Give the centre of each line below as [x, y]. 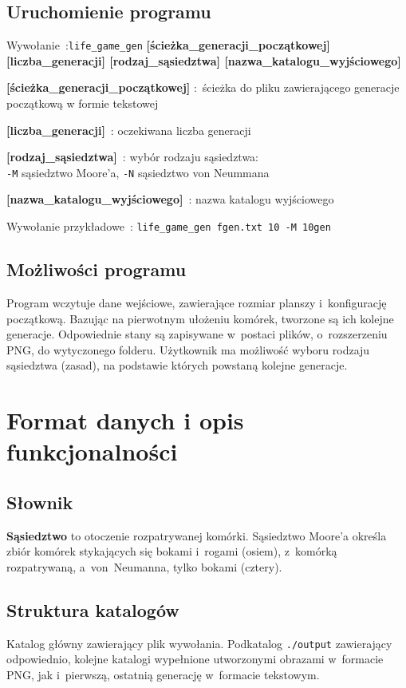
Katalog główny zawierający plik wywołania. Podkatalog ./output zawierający [199, 643]
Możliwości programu [97, 269]
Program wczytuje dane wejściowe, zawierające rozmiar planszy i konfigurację [197, 302]
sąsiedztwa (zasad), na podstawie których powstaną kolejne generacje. [177, 365]
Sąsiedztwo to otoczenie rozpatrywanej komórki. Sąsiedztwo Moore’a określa [197, 535]
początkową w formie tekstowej [83, 103]
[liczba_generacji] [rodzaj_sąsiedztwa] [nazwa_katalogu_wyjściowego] [204, 60]
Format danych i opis [125, 420]
